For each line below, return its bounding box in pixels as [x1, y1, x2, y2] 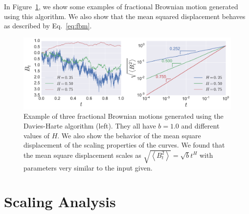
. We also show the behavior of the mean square [57, 130, 201, 140]
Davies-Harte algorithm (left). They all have [23, 120, 156, 130]
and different [181, 120, 220, 130]
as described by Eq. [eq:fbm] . [4, 21, 92, 31]
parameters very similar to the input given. [23, 163, 153, 173]
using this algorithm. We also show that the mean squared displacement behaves [4, 11, 246, 21]
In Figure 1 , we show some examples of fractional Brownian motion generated [4, 1, 238, 11]
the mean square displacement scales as [23, 150, 141, 160]
